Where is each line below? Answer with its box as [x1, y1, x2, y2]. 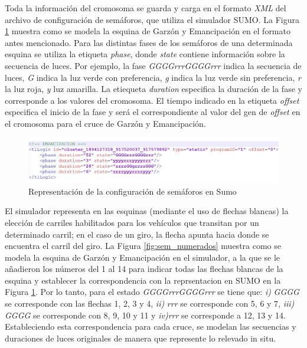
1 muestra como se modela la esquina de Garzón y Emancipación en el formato [5, 25, 290, 37]
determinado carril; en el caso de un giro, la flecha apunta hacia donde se [5, 228, 269, 240]
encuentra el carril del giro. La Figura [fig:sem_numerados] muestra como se [5, 239, 282, 252]
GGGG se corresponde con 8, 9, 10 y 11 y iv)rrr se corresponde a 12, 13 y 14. [5, 308, 286, 321]
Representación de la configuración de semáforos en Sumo [28, 185, 237, 197]
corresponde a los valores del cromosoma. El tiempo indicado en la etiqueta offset [5, 94, 299, 106]
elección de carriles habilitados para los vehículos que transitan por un [5, 216, 259, 228]
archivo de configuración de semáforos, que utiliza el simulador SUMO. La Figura [5, 13, 299, 25]
